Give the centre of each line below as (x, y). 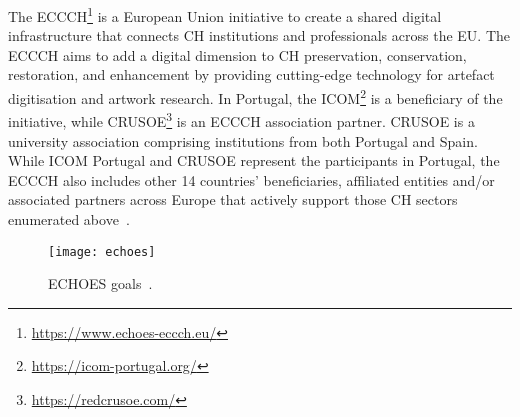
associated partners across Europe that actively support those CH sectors (233, 199)
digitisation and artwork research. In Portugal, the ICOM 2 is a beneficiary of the (255, 96)
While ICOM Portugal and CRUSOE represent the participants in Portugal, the (254, 160)
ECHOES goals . (100, 283)
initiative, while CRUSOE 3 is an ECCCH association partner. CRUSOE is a (241, 119)
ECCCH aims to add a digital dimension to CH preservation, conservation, (237, 54)
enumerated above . (69, 218)
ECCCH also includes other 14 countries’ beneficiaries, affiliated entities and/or (251, 179)
